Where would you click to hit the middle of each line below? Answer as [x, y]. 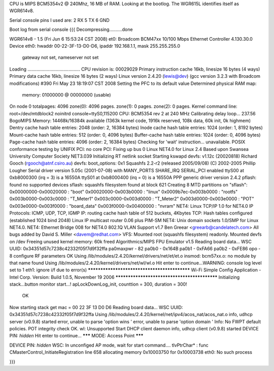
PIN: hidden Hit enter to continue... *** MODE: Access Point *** [76, 336]
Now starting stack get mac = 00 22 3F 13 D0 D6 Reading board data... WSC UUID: [96, 307]
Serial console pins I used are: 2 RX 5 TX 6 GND [60, 20]
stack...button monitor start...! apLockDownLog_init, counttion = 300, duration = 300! [98, 284]
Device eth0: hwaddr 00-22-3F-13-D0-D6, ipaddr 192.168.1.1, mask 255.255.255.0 [95, 46]
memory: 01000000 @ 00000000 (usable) [66, 95]
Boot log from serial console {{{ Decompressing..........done [71, 29]
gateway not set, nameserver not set [60, 57]
